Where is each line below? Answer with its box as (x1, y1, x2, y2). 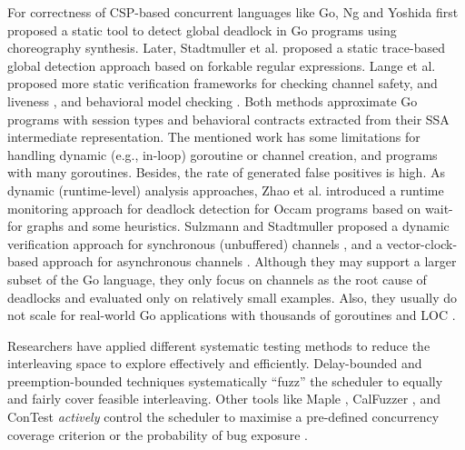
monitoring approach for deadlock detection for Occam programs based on (7, 198, 421, 217)
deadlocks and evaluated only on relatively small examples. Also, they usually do (7, 287, 458, 306)
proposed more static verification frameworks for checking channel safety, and (7, 74, 438, 93)
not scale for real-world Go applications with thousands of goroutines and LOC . (7, 305, 456, 325)
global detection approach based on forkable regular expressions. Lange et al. (7, 55, 436, 75)
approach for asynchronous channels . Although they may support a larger (42, 252, 457, 271)
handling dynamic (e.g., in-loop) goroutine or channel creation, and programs (7, 145, 438, 164)
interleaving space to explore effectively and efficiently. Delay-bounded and (7, 354, 422, 373)
